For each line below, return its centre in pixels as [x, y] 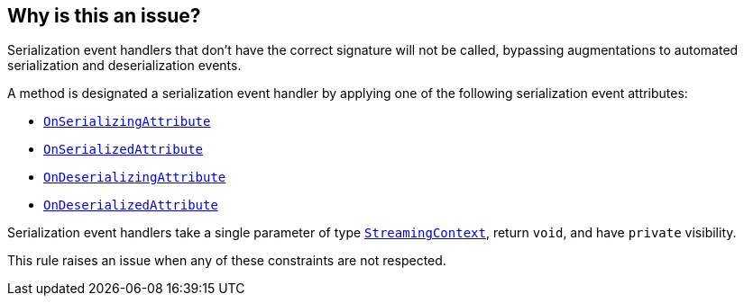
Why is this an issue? [104, 16]
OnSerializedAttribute [124, 150]
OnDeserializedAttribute [131, 205]
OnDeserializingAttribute [135, 178]
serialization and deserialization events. [124, 66]
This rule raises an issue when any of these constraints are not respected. [227, 261]
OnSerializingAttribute [127, 122]
